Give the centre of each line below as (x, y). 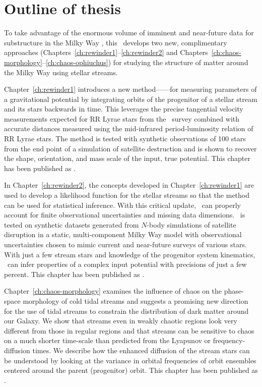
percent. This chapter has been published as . (74, 274)
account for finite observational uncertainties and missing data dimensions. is (125, 215)
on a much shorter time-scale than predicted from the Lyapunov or (108, 340)
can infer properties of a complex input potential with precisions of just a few (127, 264)
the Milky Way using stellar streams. (61, 72)
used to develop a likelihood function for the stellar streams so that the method (127, 195)
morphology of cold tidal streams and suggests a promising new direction (136, 300)
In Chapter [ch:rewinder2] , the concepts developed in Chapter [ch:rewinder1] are (129, 185)
